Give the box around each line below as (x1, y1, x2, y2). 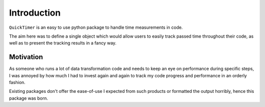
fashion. (9, 80, 26, 86)
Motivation (9, 53, 43, 61)
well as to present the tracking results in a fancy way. (9, 40, 117, 46)
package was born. (9, 95, 49, 101)
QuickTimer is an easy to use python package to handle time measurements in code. (9, 24, 183, 30)
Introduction (9, 7, 61, 18)
